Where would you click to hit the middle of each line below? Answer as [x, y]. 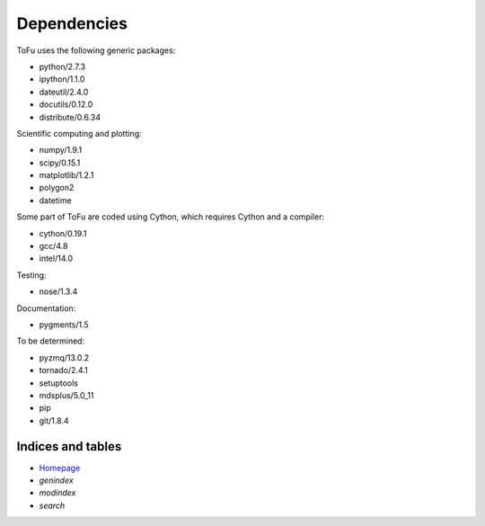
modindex [57, 493]
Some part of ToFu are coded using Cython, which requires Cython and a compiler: [171, 217]
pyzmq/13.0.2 [64, 357]
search [52, 505]
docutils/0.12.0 [66, 104]
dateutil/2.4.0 [64, 92]
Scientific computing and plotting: [79, 133]
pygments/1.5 [64, 325]
